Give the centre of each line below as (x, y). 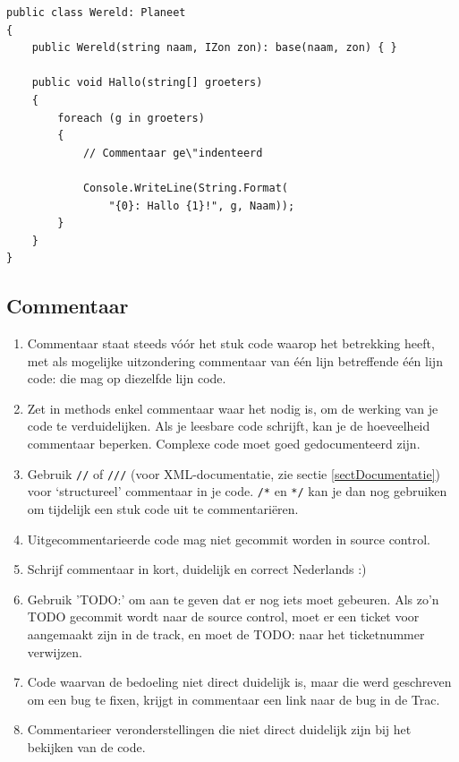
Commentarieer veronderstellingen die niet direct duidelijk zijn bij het (219, 729)
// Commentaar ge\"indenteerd (173, 153)
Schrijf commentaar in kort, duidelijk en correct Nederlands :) (197, 569)
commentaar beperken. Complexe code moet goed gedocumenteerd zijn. (224, 444)
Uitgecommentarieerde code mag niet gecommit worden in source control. (229, 539)
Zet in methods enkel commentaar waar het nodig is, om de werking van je (233, 408)
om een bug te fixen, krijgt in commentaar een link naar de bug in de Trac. (234, 699)
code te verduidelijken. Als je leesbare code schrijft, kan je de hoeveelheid (229, 426)
